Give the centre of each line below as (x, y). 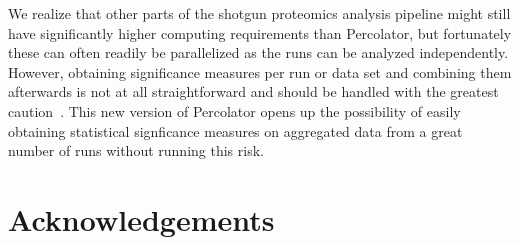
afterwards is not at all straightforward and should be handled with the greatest (253, 91)
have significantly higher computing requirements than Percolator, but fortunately (260, 32)
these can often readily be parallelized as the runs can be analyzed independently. (258, 52)
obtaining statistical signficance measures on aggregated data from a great (235, 130)
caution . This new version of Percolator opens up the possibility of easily (234, 110)
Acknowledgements (141, 218)
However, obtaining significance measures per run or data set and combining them (260, 71)
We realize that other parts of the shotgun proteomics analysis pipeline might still (259, 13)
